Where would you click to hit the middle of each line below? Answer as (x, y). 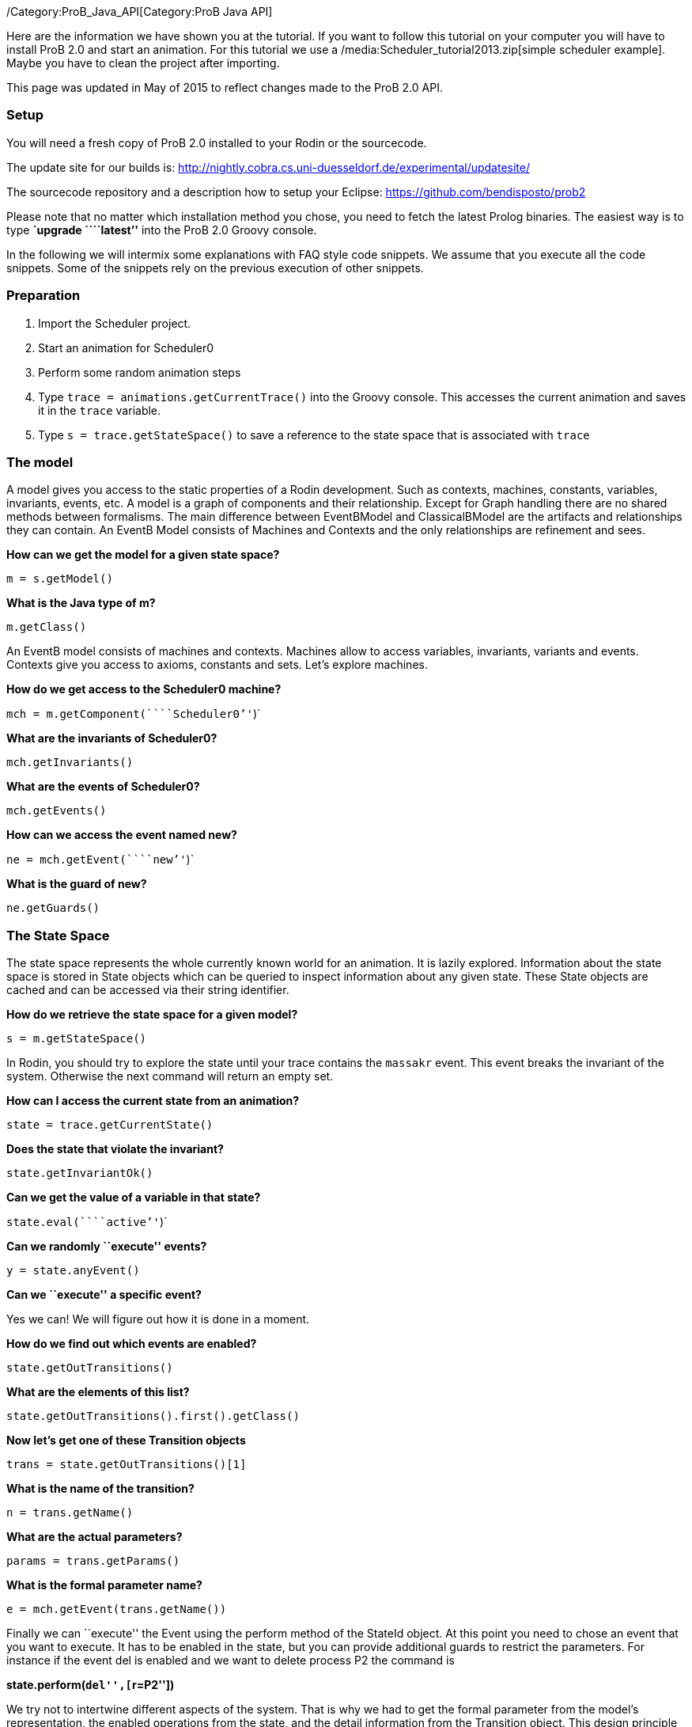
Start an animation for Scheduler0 (126, 347)
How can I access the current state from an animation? (153, 1101)
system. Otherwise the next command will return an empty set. (170, 1076)
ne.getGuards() (53, 908)
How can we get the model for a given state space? (143, 555)
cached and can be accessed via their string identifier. (148, 990)
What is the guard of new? (77, 884)
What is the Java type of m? (81, 603)
